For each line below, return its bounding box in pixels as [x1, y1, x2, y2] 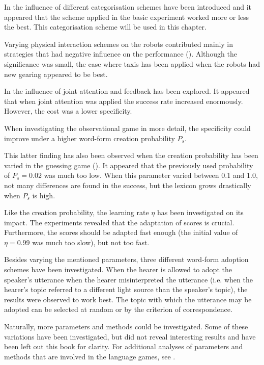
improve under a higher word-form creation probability [4, 133, 175, 143]
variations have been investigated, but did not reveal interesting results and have [4, 331, 256, 342]
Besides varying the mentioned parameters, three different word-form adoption [4, 254, 249, 265]
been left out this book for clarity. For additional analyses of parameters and [4, 341, 243, 352]
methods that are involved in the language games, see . [4, 351, 175, 361]
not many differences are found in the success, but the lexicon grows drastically [4, 179, 251, 190]
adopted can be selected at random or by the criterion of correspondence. [4, 304, 232, 315]
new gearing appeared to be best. [4, 68, 108, 79]
